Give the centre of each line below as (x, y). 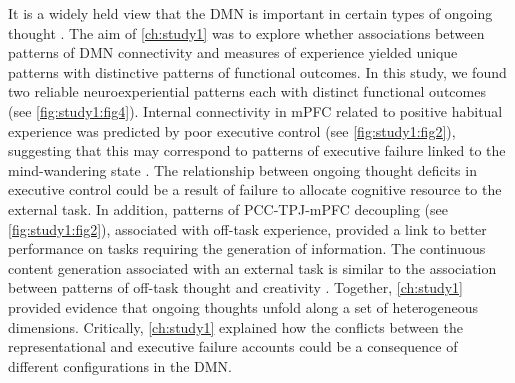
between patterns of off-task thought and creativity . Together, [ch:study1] (235, 287)
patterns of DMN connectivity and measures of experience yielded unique (233, 52)
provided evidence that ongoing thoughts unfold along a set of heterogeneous (243, 306)
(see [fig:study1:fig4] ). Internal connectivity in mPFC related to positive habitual (255, 110)
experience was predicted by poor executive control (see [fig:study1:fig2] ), (232, 130)
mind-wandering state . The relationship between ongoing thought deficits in (242, 169)
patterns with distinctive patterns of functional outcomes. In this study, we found (257, 71)
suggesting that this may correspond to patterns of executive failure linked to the (257, 150)
